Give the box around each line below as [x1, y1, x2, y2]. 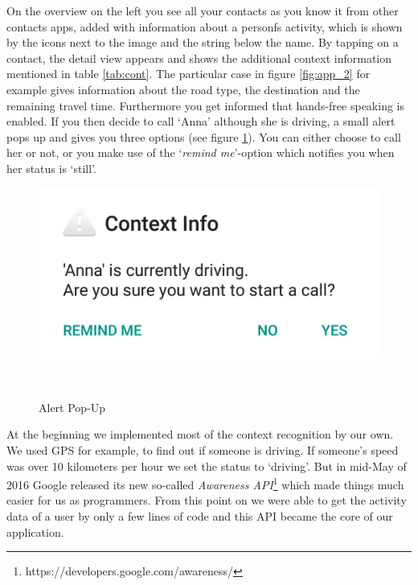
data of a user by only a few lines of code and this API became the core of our [6, 508, 393, 525]
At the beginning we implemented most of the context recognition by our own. [6, 426, 394, 443]
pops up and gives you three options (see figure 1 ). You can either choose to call [6, 128, 401, 145]
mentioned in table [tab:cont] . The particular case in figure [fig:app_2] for [6, 65, 371, 82]
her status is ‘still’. [6, 159, 96, 176]
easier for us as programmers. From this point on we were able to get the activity [6, 492, 407, 509]
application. [6, 523, 64, 540]
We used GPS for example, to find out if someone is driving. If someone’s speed [6, 442, 399, 459]
